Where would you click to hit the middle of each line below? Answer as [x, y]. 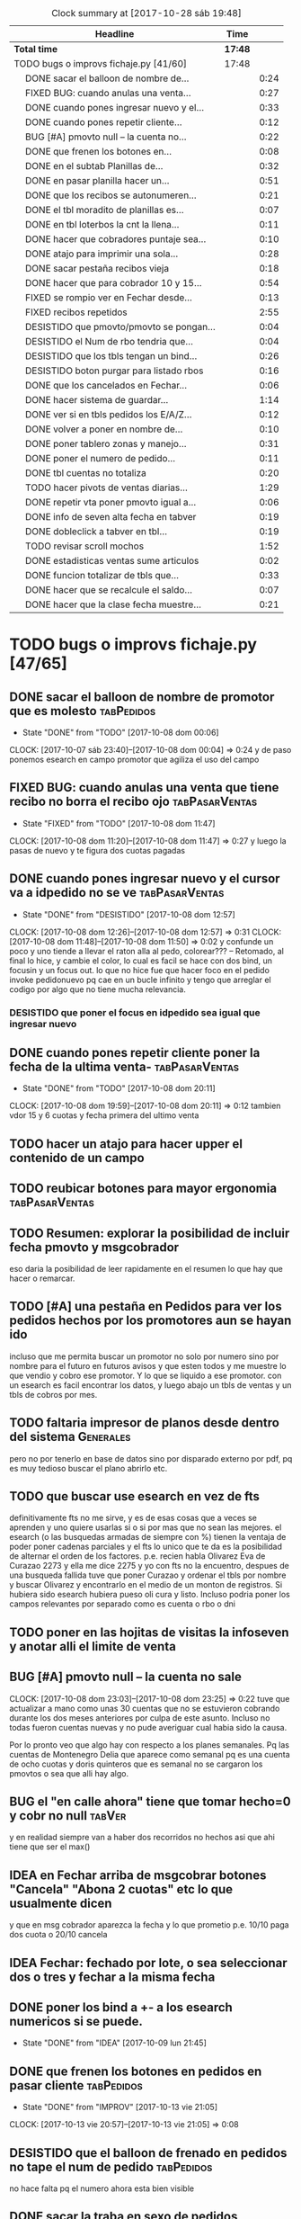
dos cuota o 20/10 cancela [58, 1935]
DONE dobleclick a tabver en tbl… [97, 531]
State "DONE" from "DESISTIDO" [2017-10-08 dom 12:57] [128, 914]
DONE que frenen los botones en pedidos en [136, 2071]
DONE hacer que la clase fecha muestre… [114, 604]
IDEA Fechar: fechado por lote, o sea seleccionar [148, 1963]
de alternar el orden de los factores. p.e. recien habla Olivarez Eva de [137, 1556]
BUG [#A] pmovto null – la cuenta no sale [126, 1677]
